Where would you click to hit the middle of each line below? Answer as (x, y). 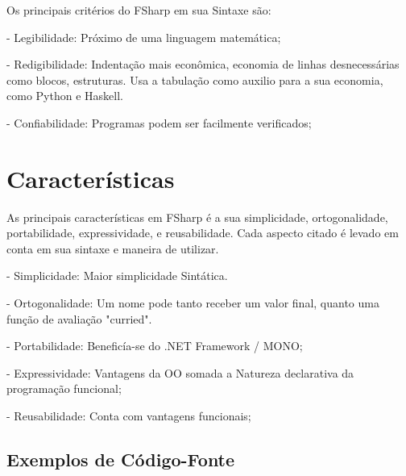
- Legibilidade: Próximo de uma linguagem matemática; (144, 37)
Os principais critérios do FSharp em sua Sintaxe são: (139, 10)
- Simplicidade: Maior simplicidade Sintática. (117, 276)
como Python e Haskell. (65, 96)
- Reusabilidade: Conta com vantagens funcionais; (129, 416)
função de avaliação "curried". (79, 318)
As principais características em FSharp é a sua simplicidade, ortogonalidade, (197, 217)
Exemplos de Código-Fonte (121, 459)
